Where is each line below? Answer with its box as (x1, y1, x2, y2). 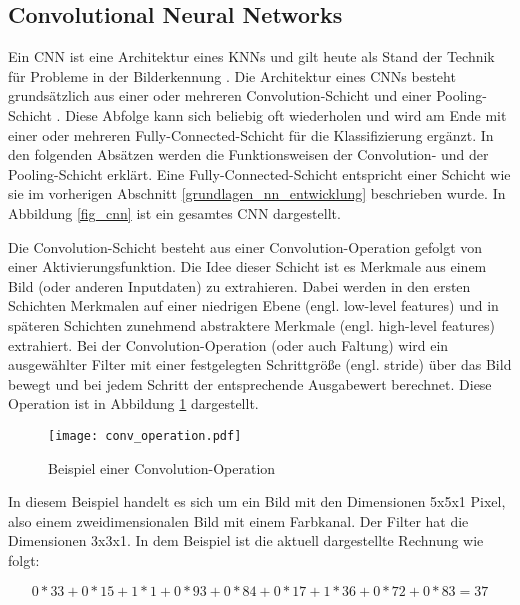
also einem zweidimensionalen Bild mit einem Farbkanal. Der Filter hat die (8, 510, 469, 531)
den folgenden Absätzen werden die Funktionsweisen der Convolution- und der (8, 144, 489, 165)
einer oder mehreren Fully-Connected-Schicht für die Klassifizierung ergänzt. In (8, 124, 494, 145)
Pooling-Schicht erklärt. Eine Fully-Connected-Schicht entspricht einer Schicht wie (8, 163, 511, 184)
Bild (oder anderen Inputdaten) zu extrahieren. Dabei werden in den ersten (8, 275, 471, 296)
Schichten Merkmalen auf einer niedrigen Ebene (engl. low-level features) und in (8, 295, 499, 316)
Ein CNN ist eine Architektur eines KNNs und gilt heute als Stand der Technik (8, 46, 495, 67)
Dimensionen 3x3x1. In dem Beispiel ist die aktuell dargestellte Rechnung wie (8, 530, 484, 551)
